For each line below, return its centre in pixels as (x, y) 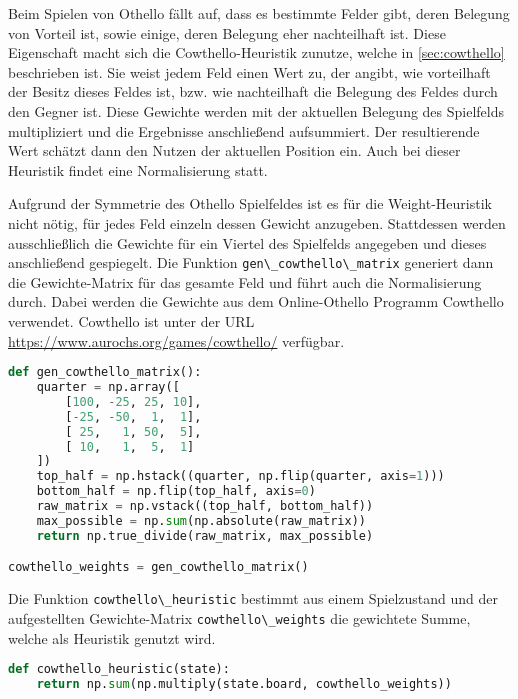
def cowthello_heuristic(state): (119, 669)
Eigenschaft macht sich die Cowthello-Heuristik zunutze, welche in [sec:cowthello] (256, 52)
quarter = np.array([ (108, 387)
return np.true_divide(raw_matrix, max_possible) (205, 535)
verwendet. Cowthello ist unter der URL (131, 320)
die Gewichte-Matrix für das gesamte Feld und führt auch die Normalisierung (245, 281)
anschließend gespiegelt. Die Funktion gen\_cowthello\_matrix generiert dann (251, 262)
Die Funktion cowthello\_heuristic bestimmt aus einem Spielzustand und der (253, 598)
